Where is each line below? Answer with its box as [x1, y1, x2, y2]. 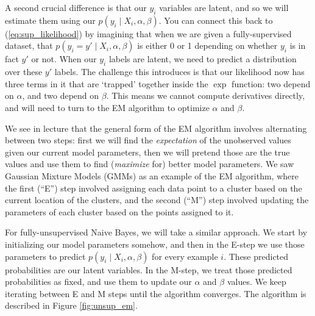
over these [5, 65, 43, 78]
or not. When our [31, 52, 97, 65]
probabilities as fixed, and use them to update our [5, 275, 192, 288]
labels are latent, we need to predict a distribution [108, 52, 297, 65]
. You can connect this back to [158, 13, 273, 26]
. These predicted [224, 250, 289, 262]
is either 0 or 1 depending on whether [137, 39, 278, 52]
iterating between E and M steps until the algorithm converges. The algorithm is [5, 287, 306, 300]
